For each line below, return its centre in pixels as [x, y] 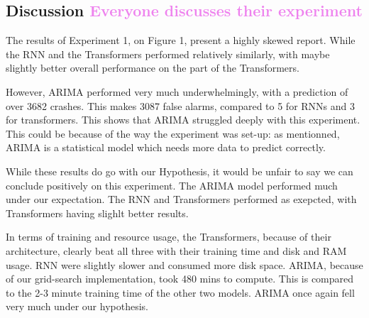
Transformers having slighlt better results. [97, 213]
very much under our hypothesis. [77, 306]
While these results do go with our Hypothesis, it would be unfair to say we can [180, 171]
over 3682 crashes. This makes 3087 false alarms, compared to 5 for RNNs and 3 [181, 105]
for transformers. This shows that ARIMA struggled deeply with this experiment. [183, 120]
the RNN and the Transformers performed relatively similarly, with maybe [168, 54]
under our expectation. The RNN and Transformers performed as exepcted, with [181, 199]
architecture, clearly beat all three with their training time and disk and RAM [176, 250]
